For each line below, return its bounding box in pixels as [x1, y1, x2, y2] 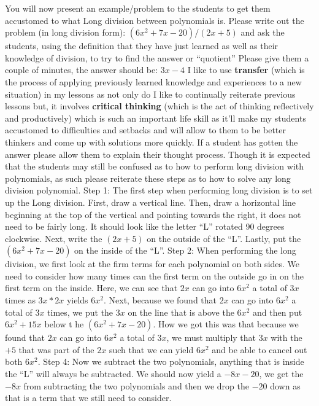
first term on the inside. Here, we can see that [5, 281, 178, 294]
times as [5, 294, 36, 306]
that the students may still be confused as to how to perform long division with [5, 160, 304, 173]
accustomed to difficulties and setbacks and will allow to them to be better [5, 123, 286, 136]
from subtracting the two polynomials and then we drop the [23, 379, 249, 392]
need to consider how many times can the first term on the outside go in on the [5, 269, 304, 282]
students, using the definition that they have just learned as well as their [5, 39, 279, 52]
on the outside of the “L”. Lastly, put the [147, 232, 301, 244]
